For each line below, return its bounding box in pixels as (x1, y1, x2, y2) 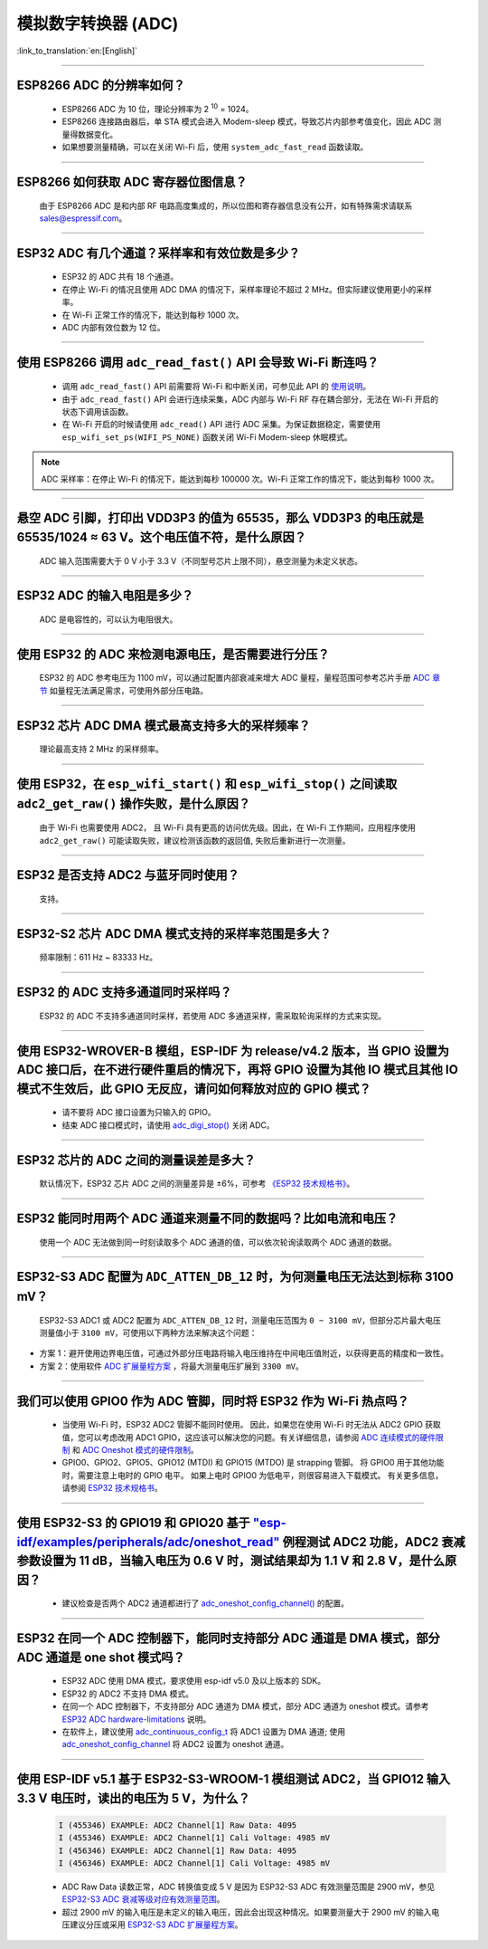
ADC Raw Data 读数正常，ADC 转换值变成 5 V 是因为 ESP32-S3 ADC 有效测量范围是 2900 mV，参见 (61, 1881, 436, 1892)
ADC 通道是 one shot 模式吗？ (16, 1649, 185, 1665)
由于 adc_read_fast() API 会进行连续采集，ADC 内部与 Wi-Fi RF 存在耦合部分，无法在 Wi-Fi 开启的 (61, 394, 439, 405)
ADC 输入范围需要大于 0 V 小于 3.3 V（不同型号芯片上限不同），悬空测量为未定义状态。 (39, 555, 363, 566)
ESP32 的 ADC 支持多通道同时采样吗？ (16, 985, 232, 1000)
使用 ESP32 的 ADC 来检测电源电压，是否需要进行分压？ (16, 646, 330, 662)
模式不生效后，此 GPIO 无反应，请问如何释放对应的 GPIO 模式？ (16, 1081, 371, 1096)
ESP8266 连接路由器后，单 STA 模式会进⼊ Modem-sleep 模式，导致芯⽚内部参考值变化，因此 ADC (61, 116, 432, 127)
